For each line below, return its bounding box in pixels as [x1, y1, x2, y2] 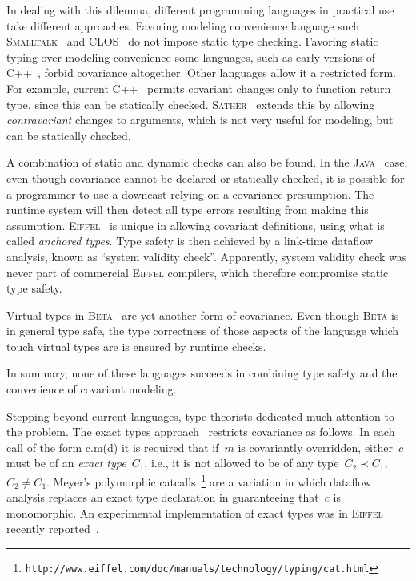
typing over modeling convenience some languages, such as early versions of [6, 48, 375, 65]
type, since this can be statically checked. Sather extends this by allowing [6, 95, 375, 112]
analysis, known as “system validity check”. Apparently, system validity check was [6, 248, 407, 264]
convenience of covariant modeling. [6, 381, 177, 397]
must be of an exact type [6, 454, 126, 471]
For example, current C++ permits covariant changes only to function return [6, 79, 391, 96]
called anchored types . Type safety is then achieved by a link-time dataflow [6, 232, 374, 249]
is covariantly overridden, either [238, 438, 393, 455]
